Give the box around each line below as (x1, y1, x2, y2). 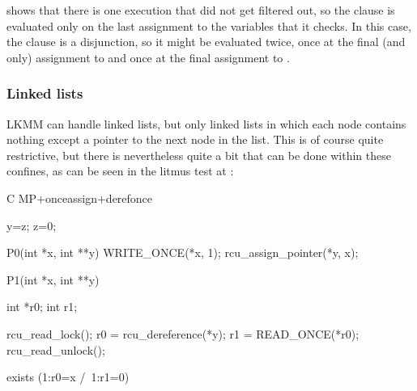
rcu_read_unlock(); (6, 341, 105, 358)
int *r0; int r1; (6, 298, 78, 315)
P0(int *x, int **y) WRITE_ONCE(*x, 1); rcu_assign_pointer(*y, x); (6, 244, 359, 261)
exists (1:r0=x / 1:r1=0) (6, 368, 130, 385)
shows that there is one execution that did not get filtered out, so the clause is (6, 2, 395, 18)
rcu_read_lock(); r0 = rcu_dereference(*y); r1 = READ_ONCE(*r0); (6, 325, 360, 342)
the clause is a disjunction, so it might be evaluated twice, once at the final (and (6, 33, 406, 50)
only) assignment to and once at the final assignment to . (6, 48, 290, 65)
